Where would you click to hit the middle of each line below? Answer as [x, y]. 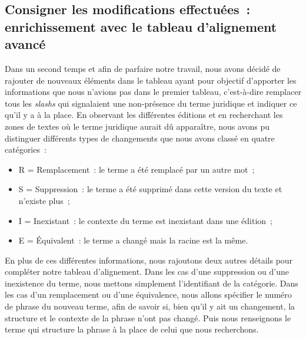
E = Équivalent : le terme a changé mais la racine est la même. [133, 240]
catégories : [26, 149]
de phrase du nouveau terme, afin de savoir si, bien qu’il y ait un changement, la [150, 306]
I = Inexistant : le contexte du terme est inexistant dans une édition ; [146, 220]
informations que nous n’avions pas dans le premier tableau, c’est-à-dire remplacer [153, 92]
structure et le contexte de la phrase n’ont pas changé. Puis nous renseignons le [148, 317]
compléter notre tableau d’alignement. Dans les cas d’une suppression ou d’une [147, 271]
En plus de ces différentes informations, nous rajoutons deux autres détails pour [149, 260]
